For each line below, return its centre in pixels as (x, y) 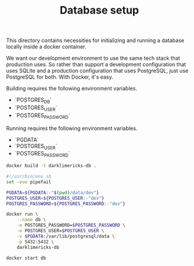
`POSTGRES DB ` (33, 100)
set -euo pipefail (29, 182)
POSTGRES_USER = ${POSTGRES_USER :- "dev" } (55, 198)
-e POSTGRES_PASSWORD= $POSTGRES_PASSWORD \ (71, 225)
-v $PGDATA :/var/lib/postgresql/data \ (66, 236)
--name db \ (31, 220)
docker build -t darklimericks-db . (51, 166)
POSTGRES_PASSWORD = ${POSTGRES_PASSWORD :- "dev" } (66, 204)
